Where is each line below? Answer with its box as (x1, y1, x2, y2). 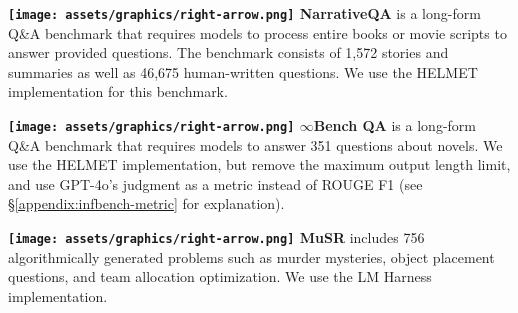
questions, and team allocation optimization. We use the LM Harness (8, 266, 432, 287)
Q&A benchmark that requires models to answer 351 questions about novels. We (8, 134, 503, 155)
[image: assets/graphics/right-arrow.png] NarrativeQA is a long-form (8, 3, 481, 23)
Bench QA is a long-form (313, 115, 476, 136)
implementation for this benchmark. (8, 81, 228, 102)
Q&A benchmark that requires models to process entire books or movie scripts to (8, 22, 507, 43)
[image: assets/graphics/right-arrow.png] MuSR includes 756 (8, 227, 425, 248)
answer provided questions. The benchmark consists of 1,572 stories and (8, 42, 449, 63)
